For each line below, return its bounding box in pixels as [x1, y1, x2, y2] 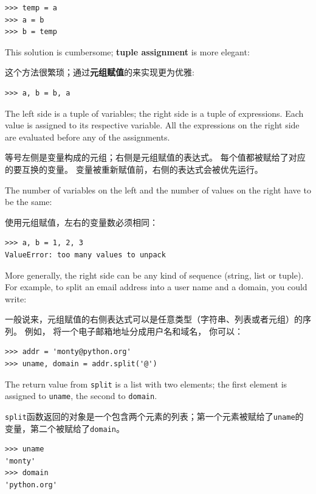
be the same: [5, 195, 52, 208]
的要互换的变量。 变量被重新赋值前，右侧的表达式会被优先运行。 [5, 162, 263, 175]
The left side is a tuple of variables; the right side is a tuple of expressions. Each [5, 106, 304, 119]
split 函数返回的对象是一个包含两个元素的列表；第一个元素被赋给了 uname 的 [5, 409, 304, 422]
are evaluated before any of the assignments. [5, 130, 170, 143]
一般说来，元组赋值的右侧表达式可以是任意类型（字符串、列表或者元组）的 [5, 313, 303, 325]
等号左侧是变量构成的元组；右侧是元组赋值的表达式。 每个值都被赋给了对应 [5, 151, 306, 164]
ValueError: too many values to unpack [5, 250, 166, 259]
